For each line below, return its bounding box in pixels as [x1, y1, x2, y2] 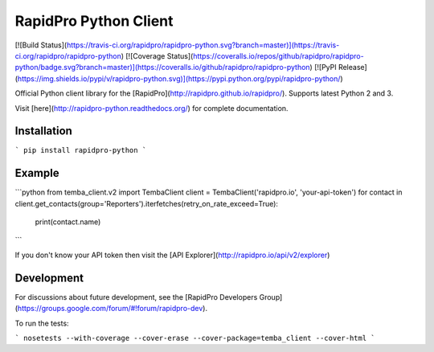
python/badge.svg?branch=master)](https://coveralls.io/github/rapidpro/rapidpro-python [14, 63, 310, 72]
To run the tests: [14, 318, 69, 328]
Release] [338, 63, 367, 72]
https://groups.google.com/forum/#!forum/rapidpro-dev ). [17, 304, 208, 313]
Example [14, 166, 59, 180]
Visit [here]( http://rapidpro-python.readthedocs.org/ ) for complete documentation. [14, 103, 289, 113]
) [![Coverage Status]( [121, 51, 194, 60]
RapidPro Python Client [14, 12, 174, 30]
